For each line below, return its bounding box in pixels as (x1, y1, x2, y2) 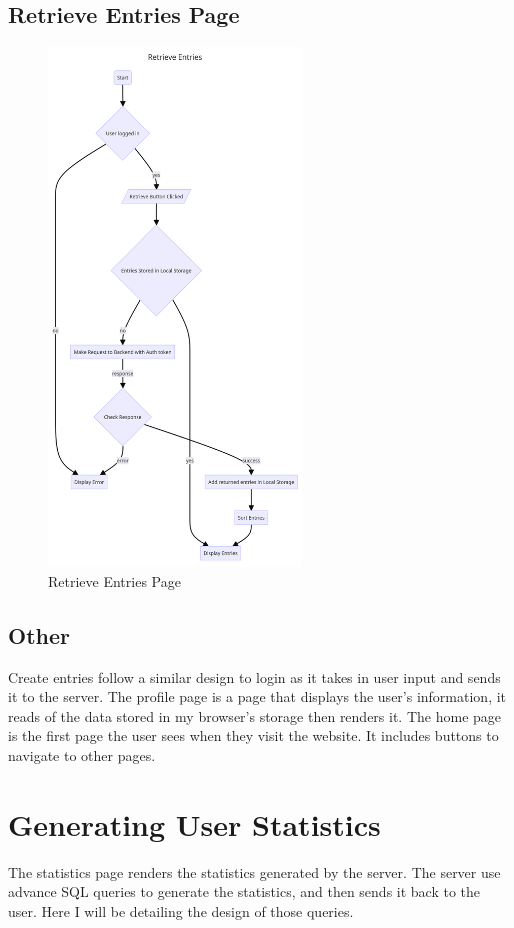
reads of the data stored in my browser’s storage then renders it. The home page (8, 705, 502, 726)
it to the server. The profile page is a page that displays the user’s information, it (8, 686, 507, 707)
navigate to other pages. (8, 744, 156, 765)
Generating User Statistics (8, 803, 381, 844)
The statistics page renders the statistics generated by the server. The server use (8, 861, 501, 882)
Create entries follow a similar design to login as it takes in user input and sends (8, 666, 501, 687)
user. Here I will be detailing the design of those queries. (8, 900, 354, 921)
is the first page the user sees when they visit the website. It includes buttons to (8, 725, 499, 746)
